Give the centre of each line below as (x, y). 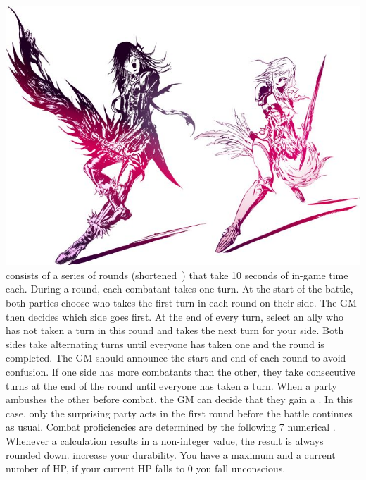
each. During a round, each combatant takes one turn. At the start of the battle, (179, 289)
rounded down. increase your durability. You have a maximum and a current (171, 454)
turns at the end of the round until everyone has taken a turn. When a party (171, 385)
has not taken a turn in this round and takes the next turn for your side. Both (175, 330)
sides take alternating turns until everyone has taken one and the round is (165, 344)
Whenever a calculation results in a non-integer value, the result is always (165, 440)
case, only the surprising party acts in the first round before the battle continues (179, 413)
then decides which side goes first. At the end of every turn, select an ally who (175, 316)
